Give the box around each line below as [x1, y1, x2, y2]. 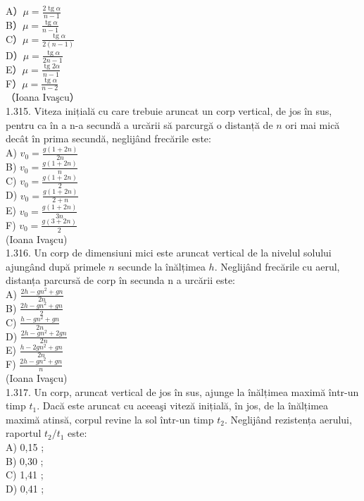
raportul [6, 426, 42, 440]
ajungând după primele [6, 259, 106, 273]
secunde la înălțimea [118, 259, 206, 273]
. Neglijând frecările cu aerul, [214, 259, 340, 273]
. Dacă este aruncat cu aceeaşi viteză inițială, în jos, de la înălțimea [37, 398, 329, 413]
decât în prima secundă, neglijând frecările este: [6, 131, 211, 146]
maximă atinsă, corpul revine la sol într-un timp [6, 412, 214, 426]
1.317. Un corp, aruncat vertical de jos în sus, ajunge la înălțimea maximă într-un [6, 384, 359, 399]
